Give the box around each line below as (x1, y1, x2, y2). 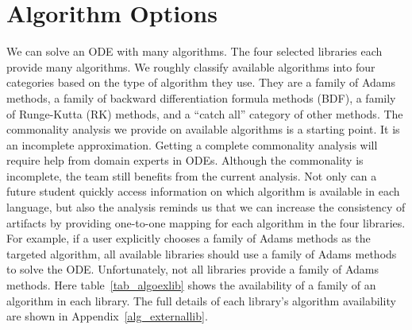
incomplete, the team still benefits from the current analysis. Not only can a (6, 167, 377, 184)
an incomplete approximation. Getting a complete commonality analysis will (6, 136, 378, 153)
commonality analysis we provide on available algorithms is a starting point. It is (6, 121, 400, 138)
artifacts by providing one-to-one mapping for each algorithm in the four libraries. (6, 214, 406, 231)
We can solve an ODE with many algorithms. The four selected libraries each (6, 43, 383, 60)
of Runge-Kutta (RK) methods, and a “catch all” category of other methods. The (6, 105, 403, 122)
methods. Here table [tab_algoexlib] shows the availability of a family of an (6, 277, 376, 293)
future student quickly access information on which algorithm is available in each (6, 183, 400, 200)
